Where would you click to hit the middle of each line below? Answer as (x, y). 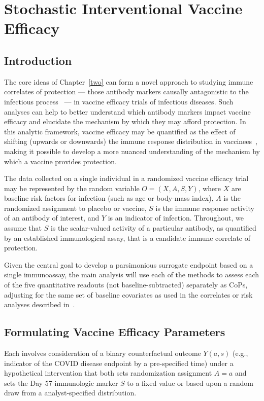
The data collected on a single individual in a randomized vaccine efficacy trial (126, 178)
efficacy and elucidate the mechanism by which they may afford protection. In (125, 121)
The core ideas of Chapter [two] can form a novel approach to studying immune (129, 81)
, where (209, 188)
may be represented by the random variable (72, 188)
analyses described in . (40, 304)
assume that (23, 228)
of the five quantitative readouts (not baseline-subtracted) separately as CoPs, (126, 285)
